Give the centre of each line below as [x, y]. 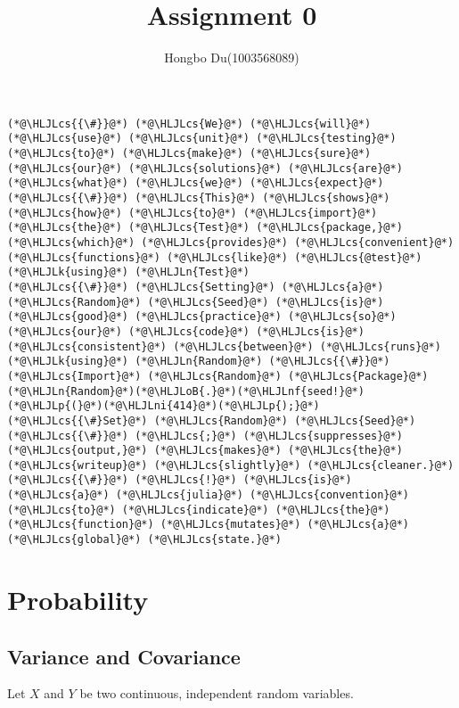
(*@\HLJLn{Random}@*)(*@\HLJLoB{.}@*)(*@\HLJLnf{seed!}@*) [186, 391]
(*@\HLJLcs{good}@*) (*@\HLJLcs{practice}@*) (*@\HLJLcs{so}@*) [202, 317]
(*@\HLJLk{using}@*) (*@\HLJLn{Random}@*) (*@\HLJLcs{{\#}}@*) [199, 362]
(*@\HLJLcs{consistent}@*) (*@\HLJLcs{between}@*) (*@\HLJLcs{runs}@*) [224, 346]
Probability [78, 599]
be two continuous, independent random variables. [217, 693]
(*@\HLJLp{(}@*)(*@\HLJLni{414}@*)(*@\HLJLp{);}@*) [164, 406]
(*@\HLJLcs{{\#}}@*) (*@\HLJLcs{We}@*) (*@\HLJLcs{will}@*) [189, 123]
